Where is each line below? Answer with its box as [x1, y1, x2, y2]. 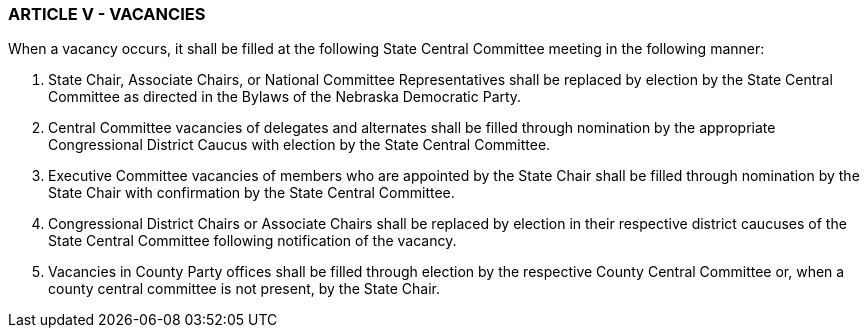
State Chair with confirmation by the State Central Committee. [48, 184, 455, 202]
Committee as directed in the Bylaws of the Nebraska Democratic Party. [48, 88, 522, 106]
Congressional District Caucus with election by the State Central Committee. [48, 136, 551, 154]
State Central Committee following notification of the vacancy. [48, 232, 457, 250]
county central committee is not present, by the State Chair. [48, 280, 440, 298]
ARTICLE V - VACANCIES [8, 4, 206, 24]
